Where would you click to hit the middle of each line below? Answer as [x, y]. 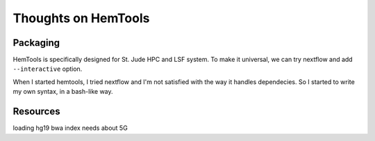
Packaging [36, 43]
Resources [36, 111]
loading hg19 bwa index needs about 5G [70, 128]
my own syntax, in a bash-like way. [63, 92]
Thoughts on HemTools [81, 18]
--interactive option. [48, 69]
